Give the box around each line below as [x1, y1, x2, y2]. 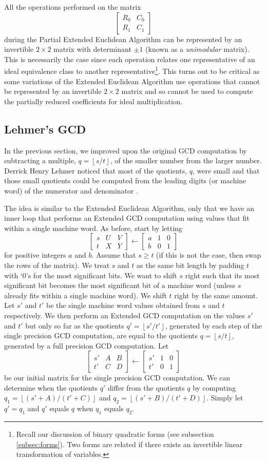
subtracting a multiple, [4, 155, 76, 166]
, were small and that [193, 165, 260, 176]
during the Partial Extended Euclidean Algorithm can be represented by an [4, 33, 242, 44]
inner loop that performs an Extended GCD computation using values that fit [4, 213, 250, 223]
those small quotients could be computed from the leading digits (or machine [4, 175, 246, 186]
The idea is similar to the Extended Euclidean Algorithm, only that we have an [4, 202, 255, 213]
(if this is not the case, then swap [156, 249, 261, 260]
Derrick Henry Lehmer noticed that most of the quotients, [4, 165, 187, 176]
